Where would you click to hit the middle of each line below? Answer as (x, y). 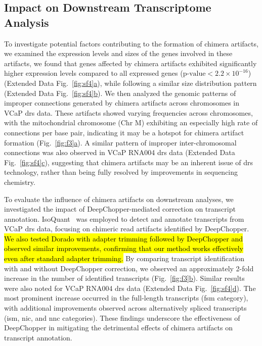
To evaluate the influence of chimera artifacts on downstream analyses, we (119, 199)
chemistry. (20, 182)
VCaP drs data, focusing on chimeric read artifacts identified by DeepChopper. (127, 229)
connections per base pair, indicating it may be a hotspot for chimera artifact (124, 132)
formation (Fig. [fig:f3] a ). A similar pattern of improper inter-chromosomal (120, 142)
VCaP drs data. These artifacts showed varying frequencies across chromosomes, (128, 112)
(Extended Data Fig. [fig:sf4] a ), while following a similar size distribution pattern (130, 83)
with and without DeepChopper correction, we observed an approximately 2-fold (129, 268)
